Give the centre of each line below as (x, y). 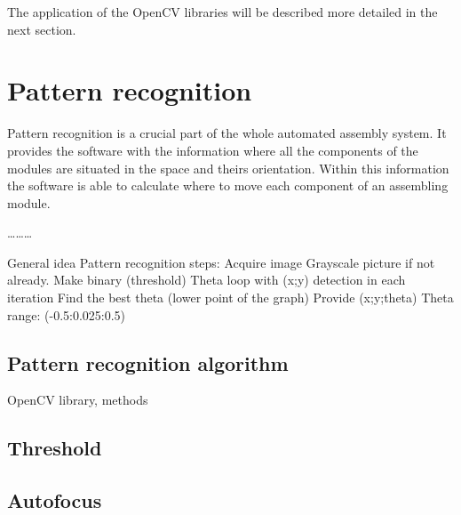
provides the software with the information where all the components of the (213, 150)
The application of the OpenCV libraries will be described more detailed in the (223, 12)
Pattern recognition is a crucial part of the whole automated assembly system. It (227, 133)
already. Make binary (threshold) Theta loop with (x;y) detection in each (207, 280)
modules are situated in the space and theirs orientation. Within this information (228, 168)
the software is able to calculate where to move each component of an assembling (228, 185)
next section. (42, 29)
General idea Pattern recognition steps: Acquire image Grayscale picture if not (221, 262)
